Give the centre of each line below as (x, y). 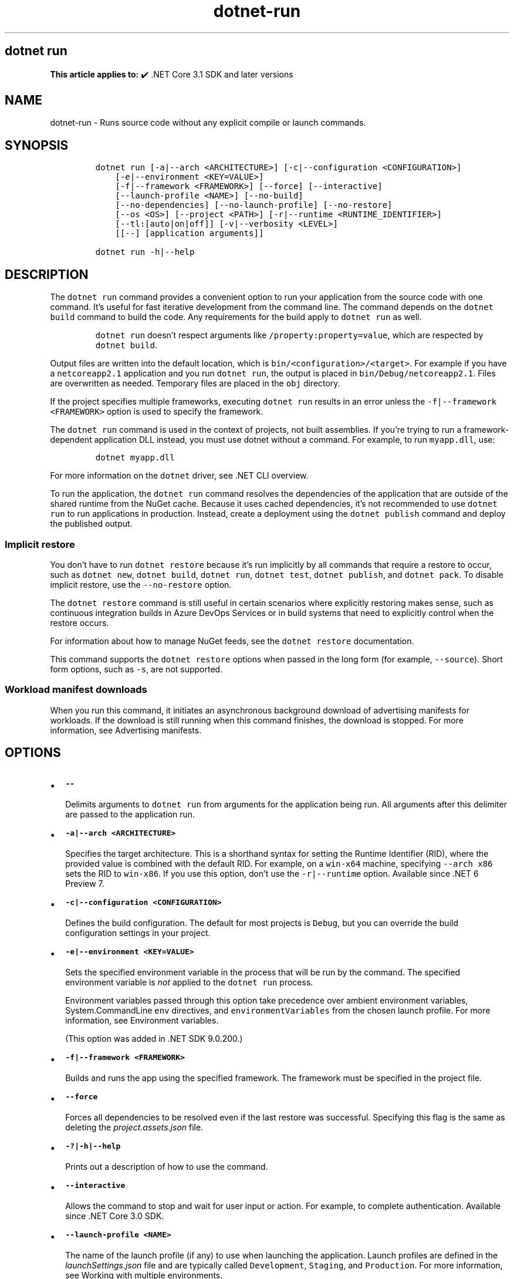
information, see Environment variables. (142, 1021)
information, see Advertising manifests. (126, 730)
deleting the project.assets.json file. (134, 1127)
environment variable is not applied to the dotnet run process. (189, 982)
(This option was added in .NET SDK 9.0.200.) (154, 1039)
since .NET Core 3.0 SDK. (115, 1216)
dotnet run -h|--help (145, 252)
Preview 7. (85, 884)
